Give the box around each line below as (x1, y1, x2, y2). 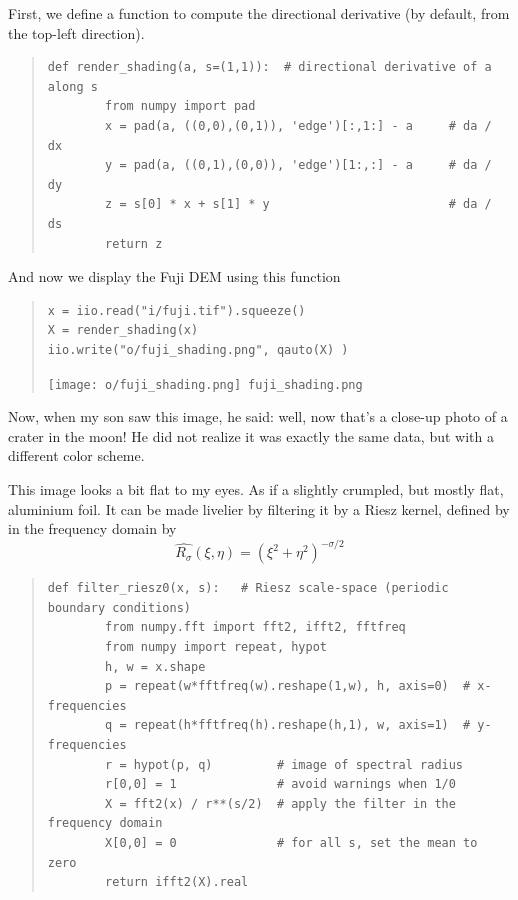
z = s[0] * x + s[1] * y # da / (105, 197, 492, 212)
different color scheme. (8, 445, 145, 466)
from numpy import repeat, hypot (105, 640, 327, 654)
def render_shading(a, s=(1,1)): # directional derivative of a (47, 60, 492, 75)
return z (105, 236, 163, 251)
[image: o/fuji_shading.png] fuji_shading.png (47, 377, 363, 392)
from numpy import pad (105, 99, 256, 114)
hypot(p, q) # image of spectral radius (133, 757, 464, 772)
